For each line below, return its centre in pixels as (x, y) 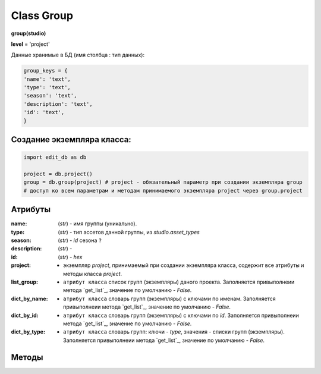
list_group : (25, 282)
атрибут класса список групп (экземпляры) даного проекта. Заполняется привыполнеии (179, 282)
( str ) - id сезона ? (80, 240)
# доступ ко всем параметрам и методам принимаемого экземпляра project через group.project (163, 191)
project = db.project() (58, 174)
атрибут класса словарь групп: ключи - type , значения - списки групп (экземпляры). (174, 332)
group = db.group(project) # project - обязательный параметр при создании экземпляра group (163, 182)
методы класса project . (93, 274)
